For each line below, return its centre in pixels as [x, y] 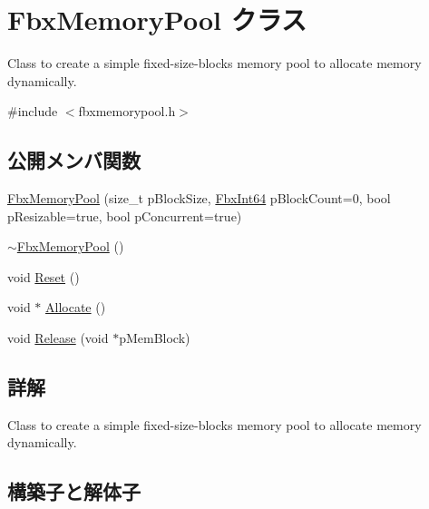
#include [33, 111]
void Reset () [44, 276]
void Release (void [58, 338]
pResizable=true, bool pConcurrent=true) [125, 215]
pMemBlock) [155, 338]
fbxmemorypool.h [127, 111]
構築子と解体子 [74, 491]
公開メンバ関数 [74, 160]
